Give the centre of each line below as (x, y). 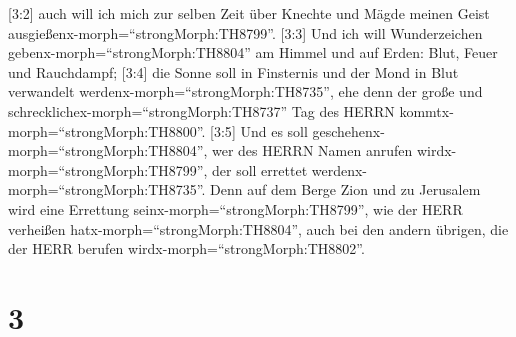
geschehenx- (348, 130)
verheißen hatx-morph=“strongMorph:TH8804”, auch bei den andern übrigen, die (258, 228)
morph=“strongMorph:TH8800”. (107, 130)
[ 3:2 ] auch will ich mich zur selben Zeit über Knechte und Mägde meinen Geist (249, 13)
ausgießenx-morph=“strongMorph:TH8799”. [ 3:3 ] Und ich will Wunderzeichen (245, 32)
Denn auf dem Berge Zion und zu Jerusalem (345, 189)
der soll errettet (260, 169)
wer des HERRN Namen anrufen (312, 150)
